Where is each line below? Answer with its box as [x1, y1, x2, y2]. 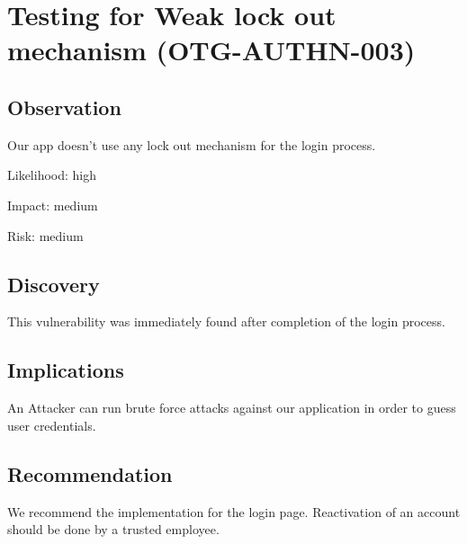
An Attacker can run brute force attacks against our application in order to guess [7, 398, 456, 417]
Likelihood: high [7, 165, 97, 184]
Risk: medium [7, 226, 84, 245]
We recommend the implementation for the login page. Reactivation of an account [7, 502, 461, 521]
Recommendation [7, 459, 173, 487]
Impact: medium [7, 195, 98, 214]
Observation [7, 93, 121, 120]
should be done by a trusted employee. [7, 520, 220, 539]
